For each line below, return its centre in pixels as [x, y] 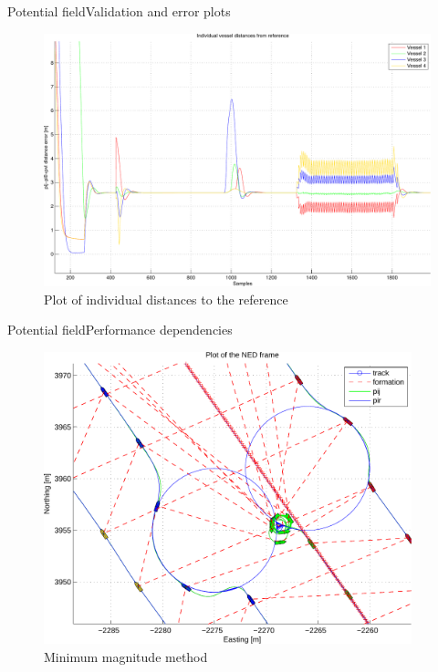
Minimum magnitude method [126, 656]
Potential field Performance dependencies [120, 330]
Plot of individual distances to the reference [166, 299]
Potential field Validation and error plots [119, 11]
